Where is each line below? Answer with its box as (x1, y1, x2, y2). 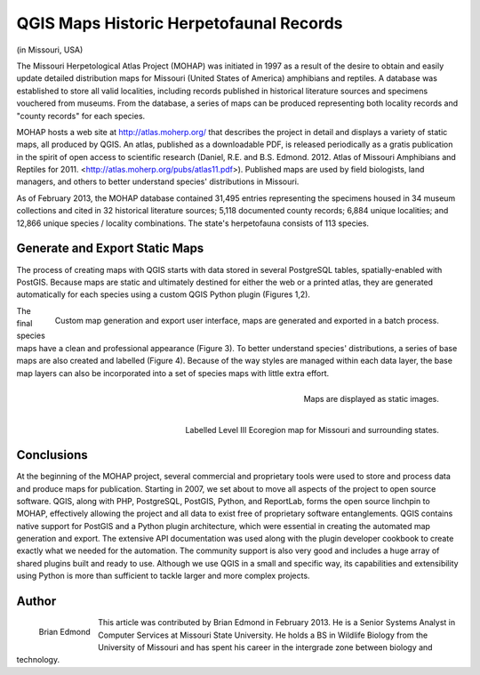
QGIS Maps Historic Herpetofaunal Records (16, 13, 343, 33)
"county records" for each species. (16, 110, 146, 121)
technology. (16, 655, 60, 665)
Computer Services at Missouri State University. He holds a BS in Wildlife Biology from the (98, 630, 428, 640)
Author (16, 594, 57, 609)
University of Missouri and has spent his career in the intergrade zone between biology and (98, 641, 433, 653)
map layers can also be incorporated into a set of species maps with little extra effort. (16, 367, 330, 378)
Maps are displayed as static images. (303, 393, 439, 404)
